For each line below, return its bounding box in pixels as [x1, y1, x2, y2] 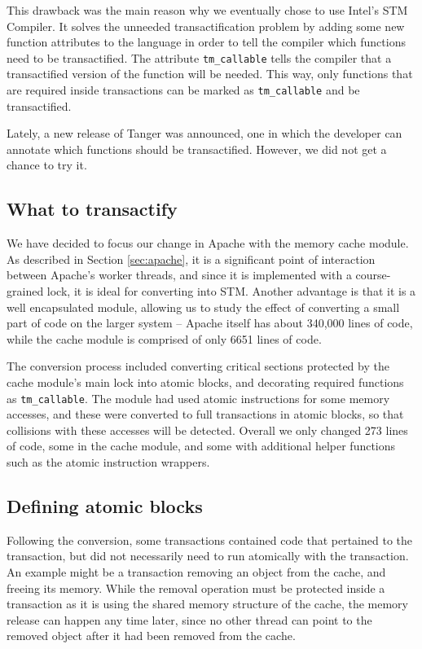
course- [355, 266, 391, 283]
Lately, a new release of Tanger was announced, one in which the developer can [7, 125, 402, 142]
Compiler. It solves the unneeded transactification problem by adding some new [7, 17, 405, 34]
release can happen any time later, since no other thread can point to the [7, 611, 372, 628]
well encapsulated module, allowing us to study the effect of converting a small [7, 298, 400, 315]
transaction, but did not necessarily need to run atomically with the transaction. [7, 547, 409, 564]
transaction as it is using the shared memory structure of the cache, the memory [7, 595, 408, 612]
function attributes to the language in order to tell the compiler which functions [7, 33, 406, 50]
